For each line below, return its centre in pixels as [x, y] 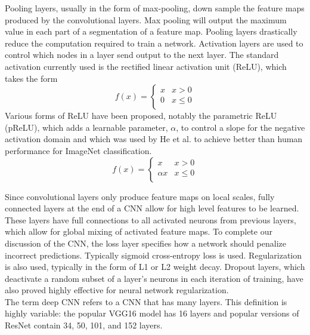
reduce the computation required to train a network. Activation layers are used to [154, 43]
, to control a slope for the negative [241, 127]
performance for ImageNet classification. [78, 150]
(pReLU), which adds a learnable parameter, [86, 127]
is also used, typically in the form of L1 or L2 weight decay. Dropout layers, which [155, 267]
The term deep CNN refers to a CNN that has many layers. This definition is [146, 301]
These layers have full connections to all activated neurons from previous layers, [151, 219]
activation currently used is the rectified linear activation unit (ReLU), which [146, 66]
